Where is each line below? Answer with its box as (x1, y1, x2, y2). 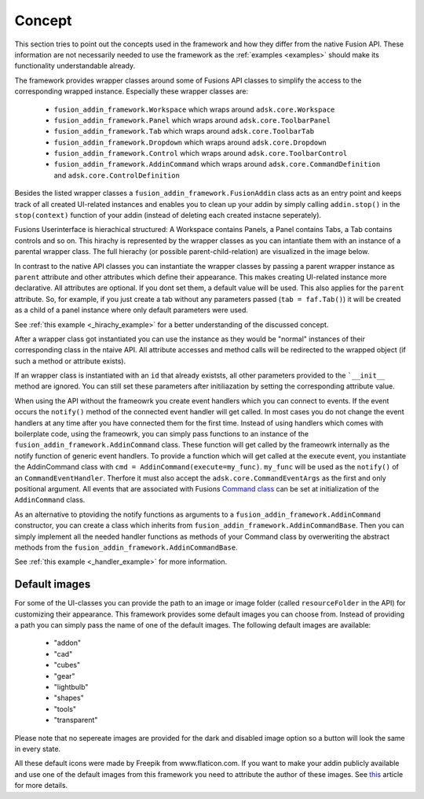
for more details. (14, 781, 68, 790)
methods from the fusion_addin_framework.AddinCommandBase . (14, 543, 239, 552)
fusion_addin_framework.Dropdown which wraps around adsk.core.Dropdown (53, 138, 327, 147)
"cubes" (53, 661, 81, 670)
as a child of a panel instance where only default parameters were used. (14, 305, 249, 315)
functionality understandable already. (14, 61, 136, 71)
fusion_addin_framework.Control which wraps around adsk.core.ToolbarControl (53, 149, 348, 158)
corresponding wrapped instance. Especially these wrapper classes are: (14, 87, 249, 96)
